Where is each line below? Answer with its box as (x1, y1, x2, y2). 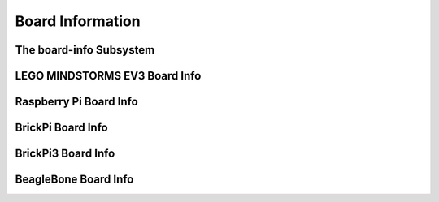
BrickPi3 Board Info (15, 147, 115, 161)
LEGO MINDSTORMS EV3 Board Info (15, 69, 202, 83)
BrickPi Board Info (15, 121, 109, 135)
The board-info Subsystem (15, 43, 155, 57)
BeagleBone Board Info (15, 173, 134, 187)
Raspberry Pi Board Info (15, 95, 138, 109)
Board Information (15, 12, 141, 30)
